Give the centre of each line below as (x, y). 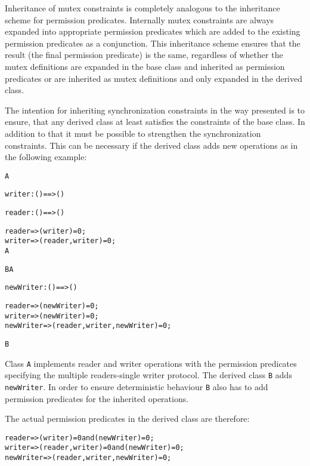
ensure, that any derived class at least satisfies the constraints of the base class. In (155, 122)
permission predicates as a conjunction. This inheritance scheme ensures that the (153, 43)
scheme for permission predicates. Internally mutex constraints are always (139, 19)
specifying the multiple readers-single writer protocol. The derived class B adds (148, 375)
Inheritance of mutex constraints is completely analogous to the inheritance (142, 8)
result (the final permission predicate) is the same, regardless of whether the (144, 55)
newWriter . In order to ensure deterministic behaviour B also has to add (137, 386)
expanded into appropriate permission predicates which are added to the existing (153, 31)
